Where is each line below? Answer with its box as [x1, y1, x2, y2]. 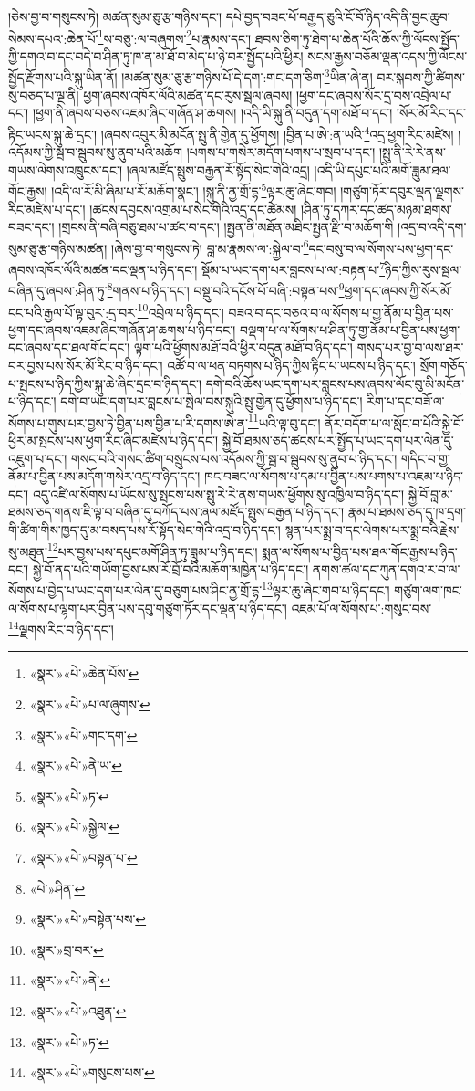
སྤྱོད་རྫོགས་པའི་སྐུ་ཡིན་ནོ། [8, 68, 118, 87]
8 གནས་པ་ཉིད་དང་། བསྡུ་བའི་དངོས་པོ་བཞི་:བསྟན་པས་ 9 [107, 278, 345, 299]
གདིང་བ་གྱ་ [400, 448, 450, 467]
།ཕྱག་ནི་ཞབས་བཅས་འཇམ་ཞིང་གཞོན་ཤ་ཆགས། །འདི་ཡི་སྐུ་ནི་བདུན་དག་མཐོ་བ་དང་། [32, 103, 393, 122]
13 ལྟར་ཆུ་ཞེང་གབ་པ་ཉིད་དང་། [262, 578, 390, 600]
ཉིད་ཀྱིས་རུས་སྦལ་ [385, 259, 462, 278]
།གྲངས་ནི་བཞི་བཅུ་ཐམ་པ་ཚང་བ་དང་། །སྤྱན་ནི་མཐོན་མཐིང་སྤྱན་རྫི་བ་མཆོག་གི [58, 217, 394, 236]
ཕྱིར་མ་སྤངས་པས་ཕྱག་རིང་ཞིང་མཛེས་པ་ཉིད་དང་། [8, 430, 219, 449]
